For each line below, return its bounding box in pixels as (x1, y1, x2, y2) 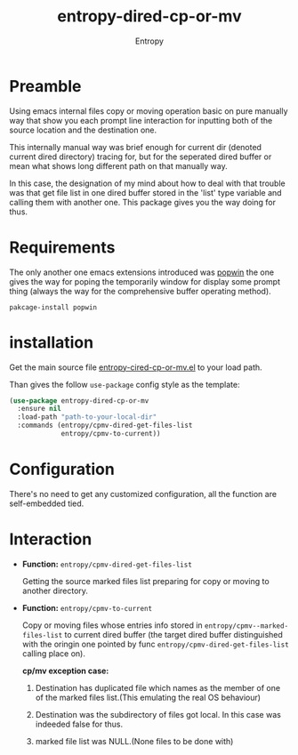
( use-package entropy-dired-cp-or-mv (9, 396, 149, 406)
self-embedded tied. (9, 498, 85, 509)
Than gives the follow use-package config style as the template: (9, 379, 240, 390)
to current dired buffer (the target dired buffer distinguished (64, 629, 283, 639)
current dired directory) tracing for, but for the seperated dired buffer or (9, 151, 272, 162)
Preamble (9, 76, 82, 96)
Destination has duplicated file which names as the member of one (35, 682, 281, 693)
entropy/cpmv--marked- (204, 621, 289, 631)
